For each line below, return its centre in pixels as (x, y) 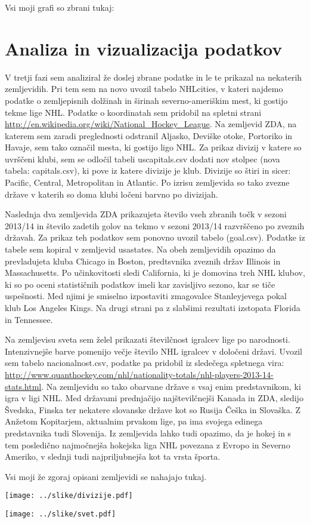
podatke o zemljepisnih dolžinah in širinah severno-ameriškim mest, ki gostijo (146, 100)
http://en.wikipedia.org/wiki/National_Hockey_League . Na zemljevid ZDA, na (151, 124)
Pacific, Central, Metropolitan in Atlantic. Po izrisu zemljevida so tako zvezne (147, 182)
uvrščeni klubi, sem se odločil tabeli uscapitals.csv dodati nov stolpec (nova (142, 159)
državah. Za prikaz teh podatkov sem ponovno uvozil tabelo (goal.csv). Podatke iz (155, 237)
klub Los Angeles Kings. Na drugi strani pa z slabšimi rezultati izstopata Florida (153, 307)
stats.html (23, 386)
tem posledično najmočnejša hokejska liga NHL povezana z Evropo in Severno (148, 444)
